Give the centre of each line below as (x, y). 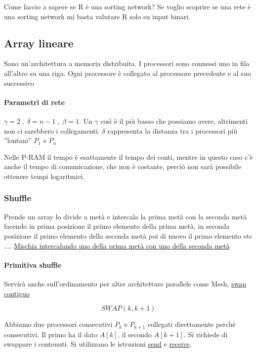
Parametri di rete (34, 102)
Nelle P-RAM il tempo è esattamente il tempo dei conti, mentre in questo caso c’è (128, 157)
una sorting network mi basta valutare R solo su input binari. (97, 16)
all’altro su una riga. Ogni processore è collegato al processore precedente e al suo (128, 73)
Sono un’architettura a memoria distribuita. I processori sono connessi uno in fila (127, 63)
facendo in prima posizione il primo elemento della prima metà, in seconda (117, 226)
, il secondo (135, 334)
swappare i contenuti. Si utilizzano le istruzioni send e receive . (98, 344)
